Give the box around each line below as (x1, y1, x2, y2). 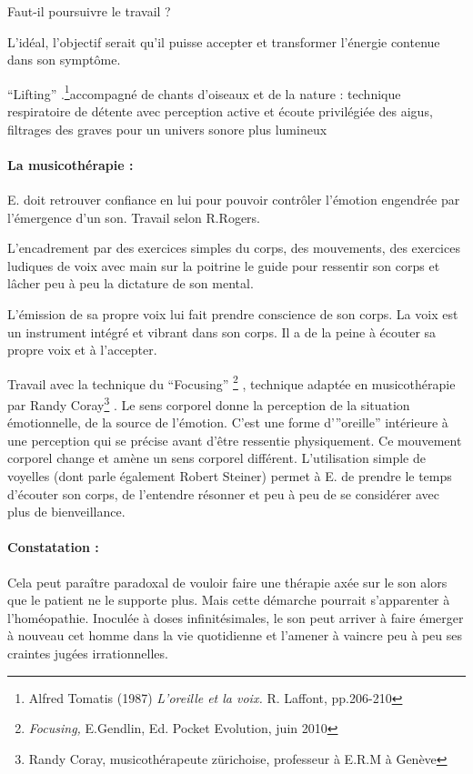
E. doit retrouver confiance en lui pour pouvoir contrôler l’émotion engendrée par (7, 190, 460, 209)
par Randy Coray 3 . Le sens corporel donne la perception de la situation (7, 393, 410, 414)
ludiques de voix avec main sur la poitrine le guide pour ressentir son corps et (7, 256, 440, 275)
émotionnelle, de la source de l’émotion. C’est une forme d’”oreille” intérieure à (7, 413, 448, 432)
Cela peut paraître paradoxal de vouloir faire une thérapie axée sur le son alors (7, 572, 448, 591)
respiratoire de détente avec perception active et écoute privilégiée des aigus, (7, 102, 433, 121)
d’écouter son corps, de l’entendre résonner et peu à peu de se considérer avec (7, 484, 440, 503)
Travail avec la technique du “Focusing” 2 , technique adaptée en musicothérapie (7, 371, 456, 393)
